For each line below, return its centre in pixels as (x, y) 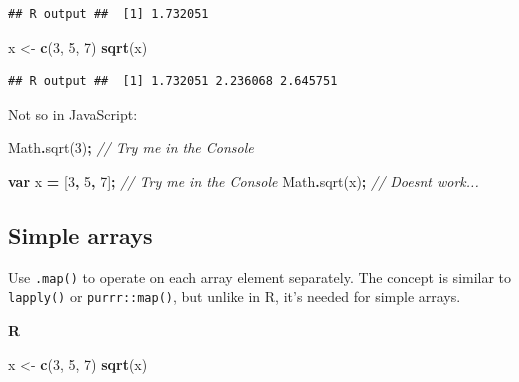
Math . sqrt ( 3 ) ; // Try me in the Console (131, 147)
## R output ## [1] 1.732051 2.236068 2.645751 (173, 81)
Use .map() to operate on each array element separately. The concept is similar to (260, 276)
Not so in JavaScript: (73, 113)
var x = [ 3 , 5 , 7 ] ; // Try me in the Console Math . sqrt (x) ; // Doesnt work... (243, 180)
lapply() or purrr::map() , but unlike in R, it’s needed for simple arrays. (234, 296)
